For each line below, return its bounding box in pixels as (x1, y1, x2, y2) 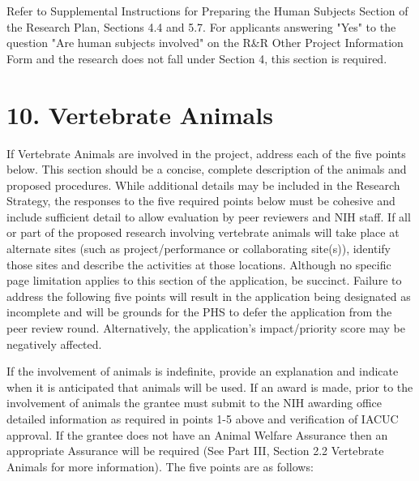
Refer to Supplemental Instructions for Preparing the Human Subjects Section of (6, 2, 408, 19)
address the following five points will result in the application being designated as (6, 287, 411, 304)
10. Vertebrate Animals (6, 97, 273, 131)
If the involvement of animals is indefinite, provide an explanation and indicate (6, 363, 399, 380)
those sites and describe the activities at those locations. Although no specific (6, 256, 391, 273)
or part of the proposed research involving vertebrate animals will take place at (6, 224, 400, 241)
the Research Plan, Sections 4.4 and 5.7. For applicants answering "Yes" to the (6, 18, 396, 35)
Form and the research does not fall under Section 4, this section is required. (6, 49, 387, 67)
